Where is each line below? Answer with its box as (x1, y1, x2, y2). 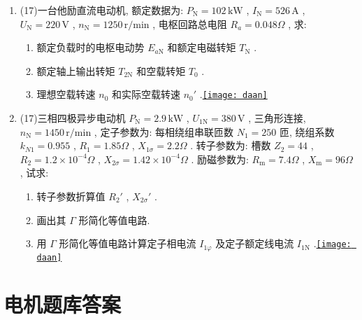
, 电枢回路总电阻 (152, 16, 227, 31)
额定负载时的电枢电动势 (36, 40, 145, 55)
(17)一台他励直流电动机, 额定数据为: (20, 3, 184, 17)
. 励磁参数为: (191, 151, 249, 166)
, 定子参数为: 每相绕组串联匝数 (94, 124, 233, 139)
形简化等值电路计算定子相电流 (59, 236, 196, 251)
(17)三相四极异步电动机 (20, 111, 126, 125)
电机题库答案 (3, 290, 122, 319)
